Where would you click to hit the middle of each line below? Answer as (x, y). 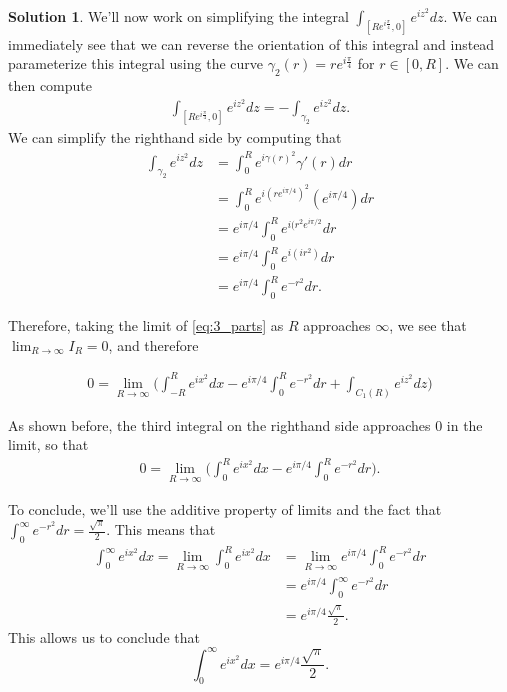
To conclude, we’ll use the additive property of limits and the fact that (225, 508)
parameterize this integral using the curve (136, 63)
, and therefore (153, 344)
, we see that (428, 325)
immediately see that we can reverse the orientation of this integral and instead (251, 43)
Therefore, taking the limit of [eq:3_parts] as (146, 325)
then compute (50, 85)
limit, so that (48, 444)
